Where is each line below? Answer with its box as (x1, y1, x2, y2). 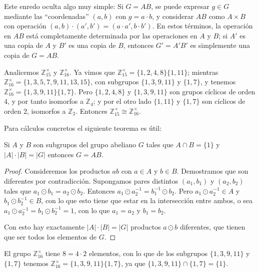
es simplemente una (190, 40, 250, 50)
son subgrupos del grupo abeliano (33, 139, 136, 150)
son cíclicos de (202, 96, 245, 106)
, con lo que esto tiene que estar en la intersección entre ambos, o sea (41, 195, 253, 206)
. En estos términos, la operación (152, 20, 253, 31)
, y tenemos (200, 76, 236, 87)
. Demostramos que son (176, 166, 248, 176)
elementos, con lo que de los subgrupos (88, 248, 208, 259)
